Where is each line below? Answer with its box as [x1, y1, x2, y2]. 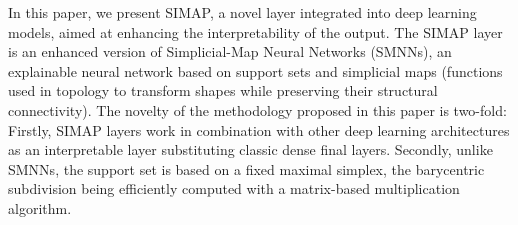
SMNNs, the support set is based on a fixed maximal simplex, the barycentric [8, 158, 485, 179]
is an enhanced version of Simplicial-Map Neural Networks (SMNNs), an [8, 41, 452, 62]
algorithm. [8, 197, 72, 218]
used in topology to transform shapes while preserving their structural [8, 80, 438, 101]
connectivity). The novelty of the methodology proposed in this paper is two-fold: [8, 99, 507, 120]
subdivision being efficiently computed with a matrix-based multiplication [8, 178, 460, 199]
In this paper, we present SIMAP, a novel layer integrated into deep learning [8, 2, 477, 22]
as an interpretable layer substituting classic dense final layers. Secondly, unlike [8, 139, 493, 160]
